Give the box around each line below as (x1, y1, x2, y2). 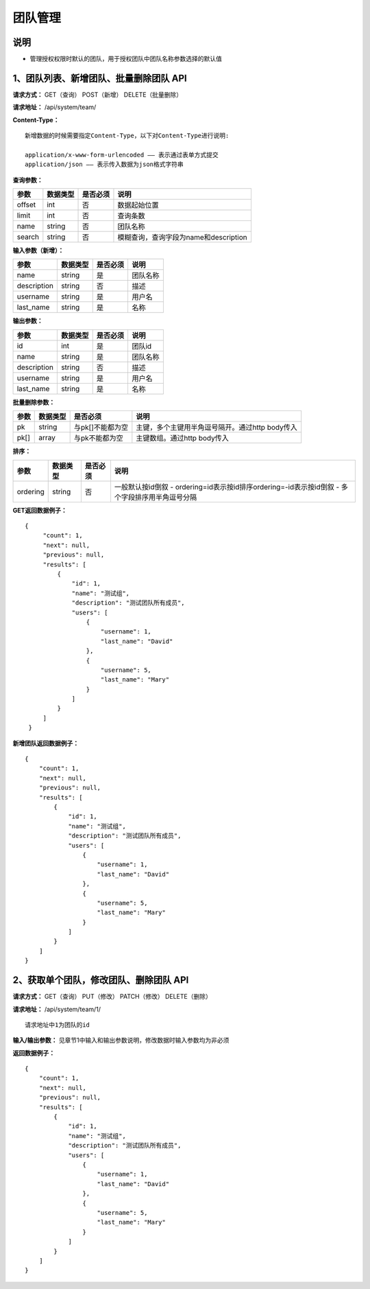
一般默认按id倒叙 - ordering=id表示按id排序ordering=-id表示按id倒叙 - (114, 482, 340, 491)
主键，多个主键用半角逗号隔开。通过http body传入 (136, 423, 297, 432)
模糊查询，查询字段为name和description (117, 233, 247, 242)
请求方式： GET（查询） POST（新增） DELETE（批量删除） (12, 90, 183, 99)
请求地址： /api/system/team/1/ (12, 1005, 101, 1013)
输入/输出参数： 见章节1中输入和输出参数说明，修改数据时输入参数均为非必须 (12, 1036, 230, 1045)
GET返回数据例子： (12, 506, 68, 514)
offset (16, 200, 36, 209)
